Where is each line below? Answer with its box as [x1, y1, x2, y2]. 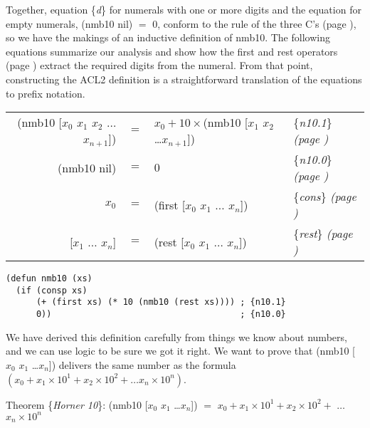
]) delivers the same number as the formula [48, 357, 236, 372]
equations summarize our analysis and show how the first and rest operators [6, 43, 338, 58]
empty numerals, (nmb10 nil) [6, 16, 133, 31]
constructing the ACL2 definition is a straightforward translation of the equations [6, 71, 362, 86]
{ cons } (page [293, 188, 356, 205]
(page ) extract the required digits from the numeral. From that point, [6, 58, 313, 73]
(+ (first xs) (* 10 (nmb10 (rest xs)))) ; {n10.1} [36, 297, 286, 308]
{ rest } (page [293, 225, 353, 242]
